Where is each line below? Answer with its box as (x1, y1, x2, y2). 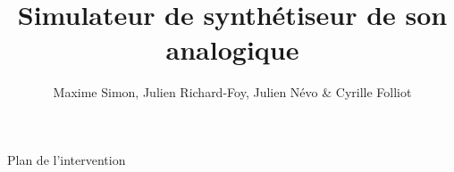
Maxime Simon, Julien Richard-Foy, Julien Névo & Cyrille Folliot (53, 83, 412, 102)
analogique (165, 31, 299, 68)
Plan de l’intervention (7, 150, 126, 168)
